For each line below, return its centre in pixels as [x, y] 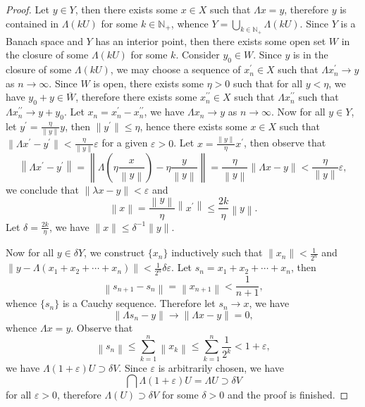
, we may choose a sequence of [175, 69]
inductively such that [217, 252]
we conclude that [42, 189]
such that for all [268, 83]
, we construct [115, 252]
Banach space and [44, 40]
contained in [32, 23]
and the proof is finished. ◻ [288, 395]
